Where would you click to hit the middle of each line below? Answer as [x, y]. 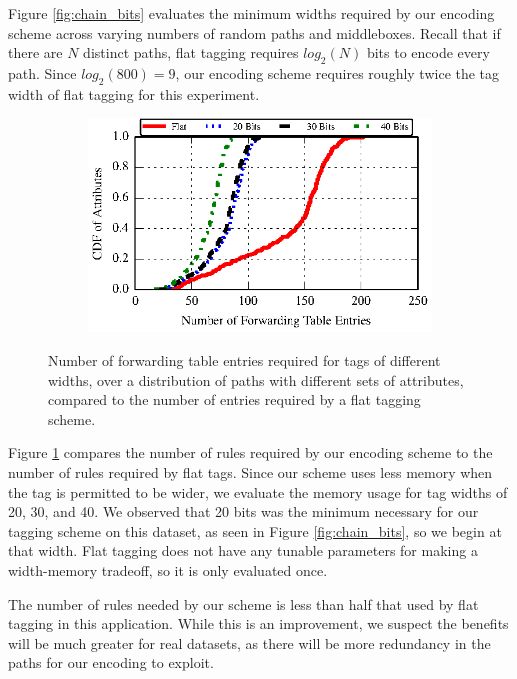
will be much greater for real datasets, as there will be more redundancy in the [249, 642]
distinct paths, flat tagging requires [191, 52]
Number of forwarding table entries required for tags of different [244, 360]
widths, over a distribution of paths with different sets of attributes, [256, 379]
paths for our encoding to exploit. [111, 662]
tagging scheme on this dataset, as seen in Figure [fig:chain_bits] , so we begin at [255, 530]
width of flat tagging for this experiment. [134, 93]
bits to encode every [428, 52]
